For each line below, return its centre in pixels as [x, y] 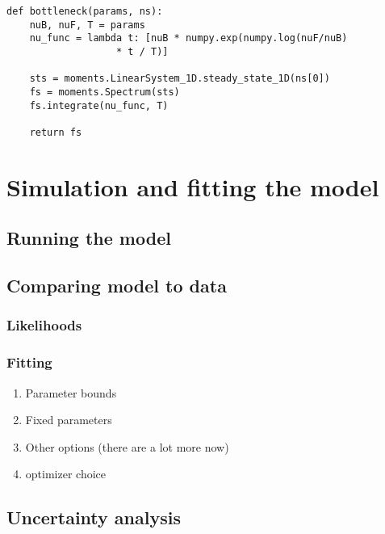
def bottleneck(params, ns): [85, 11]
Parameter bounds [71, 392]
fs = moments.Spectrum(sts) [105, 92]
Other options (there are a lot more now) [127, 446]
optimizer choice [65, 474]
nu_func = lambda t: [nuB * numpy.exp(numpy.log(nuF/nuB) [188, 38]
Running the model [89, 238]
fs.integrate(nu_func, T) [99, 105]
